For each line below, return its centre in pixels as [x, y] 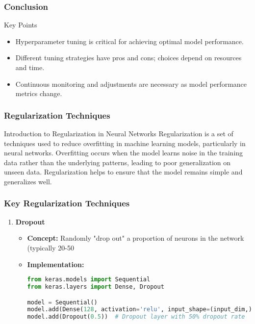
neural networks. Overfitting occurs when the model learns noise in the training [124, 153]
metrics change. [39, 93]
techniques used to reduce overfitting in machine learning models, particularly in [125, 143]
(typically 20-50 [51, 247]
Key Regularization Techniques [67, 203]
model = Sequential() [62, 302]
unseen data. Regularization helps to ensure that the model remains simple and [123, 172]
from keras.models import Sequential [89, 280]
